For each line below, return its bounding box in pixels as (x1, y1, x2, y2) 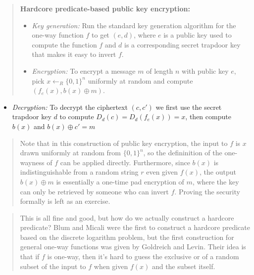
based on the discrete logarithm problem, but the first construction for (20, 231, 234, 242)
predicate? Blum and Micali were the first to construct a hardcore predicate (20, 222, 250, 232)
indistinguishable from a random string (20, 167, 139, 177)
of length (146, 65, 173, 76)
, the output (200, 167, 236, 177)
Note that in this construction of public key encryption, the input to (20, 137, 228, 148)
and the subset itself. (152, 261, 215, 271)
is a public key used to (163, 30, 232, 40)
